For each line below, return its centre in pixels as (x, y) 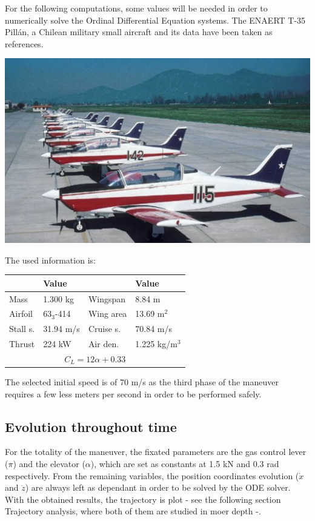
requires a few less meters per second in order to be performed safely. (133, 393)
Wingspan (107, 298)
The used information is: (50, 260)
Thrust (22, 344)
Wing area (108, 314)
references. (24, 43)
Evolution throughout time (91, 426)
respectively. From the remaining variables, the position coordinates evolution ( (152, 475)
